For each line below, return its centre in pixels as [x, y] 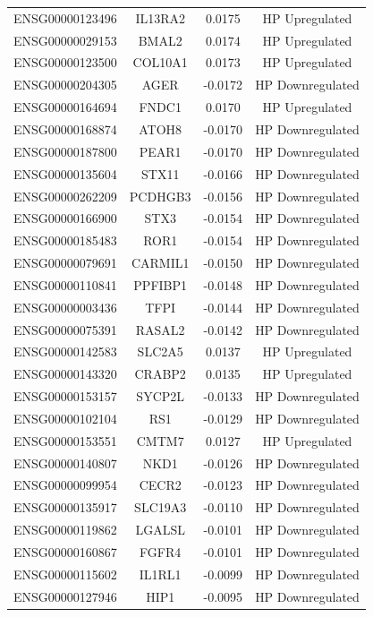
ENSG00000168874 [65, 129]
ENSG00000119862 [65, 530]
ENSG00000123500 [65, 62]
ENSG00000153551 [65, 440]
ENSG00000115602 [65, 574]
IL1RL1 [160, 574]
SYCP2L [161, 396]
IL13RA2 [160, 17]
